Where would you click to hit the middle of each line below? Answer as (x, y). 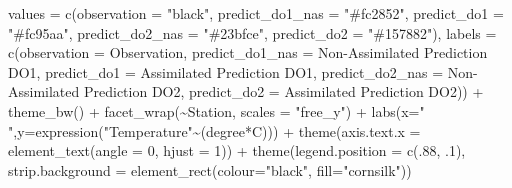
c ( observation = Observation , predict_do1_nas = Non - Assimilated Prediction (248, 52)
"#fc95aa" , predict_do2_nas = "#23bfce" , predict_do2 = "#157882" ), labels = (252, 32)
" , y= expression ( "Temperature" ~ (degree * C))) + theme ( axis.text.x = (214, 130)
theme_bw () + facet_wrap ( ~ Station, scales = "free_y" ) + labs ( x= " (216, 110)
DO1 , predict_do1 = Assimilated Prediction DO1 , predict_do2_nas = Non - (243, 71)
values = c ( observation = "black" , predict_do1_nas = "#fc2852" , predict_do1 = (256, 13)
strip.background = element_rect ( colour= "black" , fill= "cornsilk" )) (210, 169)
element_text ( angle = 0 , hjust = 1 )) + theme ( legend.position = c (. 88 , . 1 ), (237, 150)
